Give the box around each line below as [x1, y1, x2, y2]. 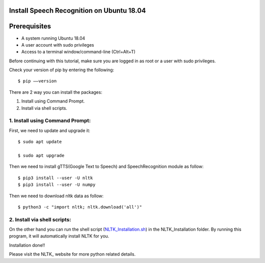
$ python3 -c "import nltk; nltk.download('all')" [18, 204, 142, 210]
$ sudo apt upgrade [18, 153, 65, 158]
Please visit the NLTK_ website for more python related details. [9, 251, 136, 257]
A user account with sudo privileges [21, 42, 94, 48]
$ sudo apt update [18, 139, 62, 145]
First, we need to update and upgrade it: [9, 128, 90, 133]
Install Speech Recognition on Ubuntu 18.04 [9, 6, 146, 15]
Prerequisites [9, 22, 51, 30]
